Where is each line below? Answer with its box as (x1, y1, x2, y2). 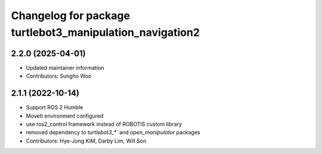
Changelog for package (11, 9, 131, 22)
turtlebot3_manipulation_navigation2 (11, 26, 200, 39)
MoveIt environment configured (26, 112, 104, 119)
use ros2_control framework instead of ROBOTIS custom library (26, 120, 182, 128)
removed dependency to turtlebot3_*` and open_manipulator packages (26, 129, 200, 136)
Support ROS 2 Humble (26, 104, 83, 111)
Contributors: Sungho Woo (26, 72, 92, 80)
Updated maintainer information (26, 64, 104, 71)
